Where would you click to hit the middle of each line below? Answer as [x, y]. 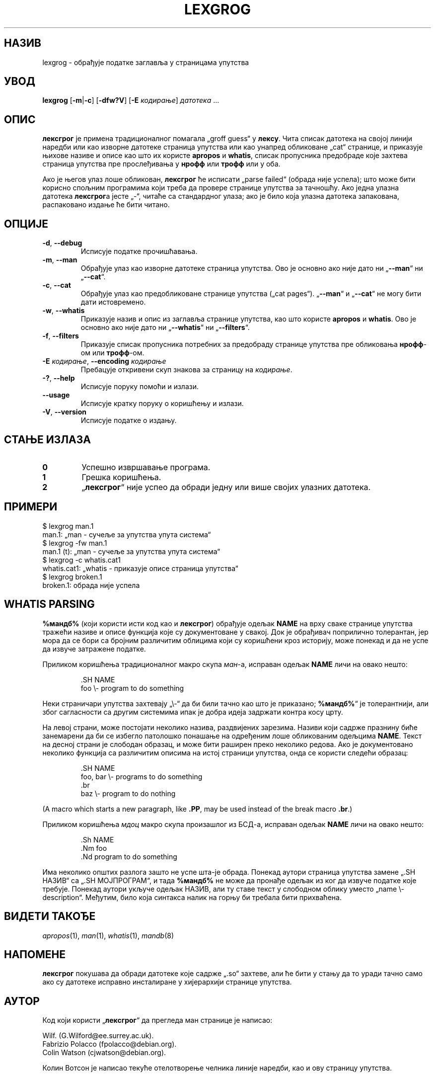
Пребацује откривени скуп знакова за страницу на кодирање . [186, 370]
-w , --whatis [64, 311]
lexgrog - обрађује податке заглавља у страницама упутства [146, 62]
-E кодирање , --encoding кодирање [104, 361]
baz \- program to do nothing [128, 793]
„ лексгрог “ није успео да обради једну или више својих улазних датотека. [226, 487]
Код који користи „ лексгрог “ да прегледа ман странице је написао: [157, 1020]
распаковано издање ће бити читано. [106, 205]
